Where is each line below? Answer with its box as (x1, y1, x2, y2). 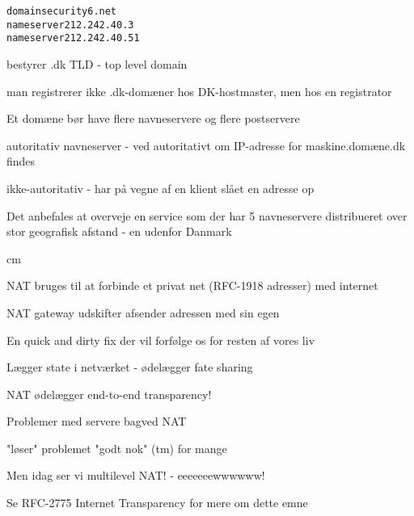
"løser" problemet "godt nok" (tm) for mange (6, 439, 227, 456)
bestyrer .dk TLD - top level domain (6, 55, 188, 72)
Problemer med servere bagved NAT (6, 413, 187, 430)
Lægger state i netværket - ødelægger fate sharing (6, 359, 253, 375)
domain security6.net (6, 6, 117, 17)
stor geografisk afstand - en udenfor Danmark (6, 223, 232, 240)
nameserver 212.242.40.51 (6, 32, 140, 44)
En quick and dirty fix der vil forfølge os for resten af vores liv (6, 331, 315, 348)
